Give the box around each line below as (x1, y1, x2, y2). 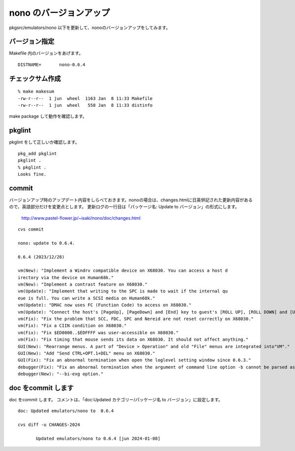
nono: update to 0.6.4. (18, 240, 75, 246)
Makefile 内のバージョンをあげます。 (9, 50, 84, 56)
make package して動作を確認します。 (9, 113, 87, 119)
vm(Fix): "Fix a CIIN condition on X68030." (18, 323, 127, 328)
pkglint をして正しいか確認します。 (9, 139, 80, 145)
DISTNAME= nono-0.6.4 (18, 62, 86, 67)
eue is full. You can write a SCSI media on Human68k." (18, 295, 155, 301)
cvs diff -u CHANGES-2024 (18, 422, 81, 428)
